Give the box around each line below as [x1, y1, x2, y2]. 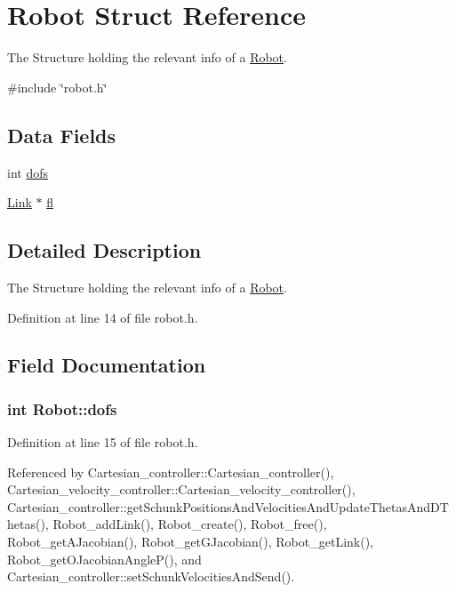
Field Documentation [7, 351, 206, 379]
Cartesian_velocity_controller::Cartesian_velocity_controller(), [7, 480, 356, 499]
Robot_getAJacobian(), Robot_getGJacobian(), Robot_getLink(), [7, 532, 373, 551]
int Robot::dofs [7, 397, 117, 420]
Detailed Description [7, 236, 202, 264]
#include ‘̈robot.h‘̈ [7, 77, 108, 96]
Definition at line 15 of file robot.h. [7, 433, 198, 452]
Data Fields [7, 121, 116, 148]
